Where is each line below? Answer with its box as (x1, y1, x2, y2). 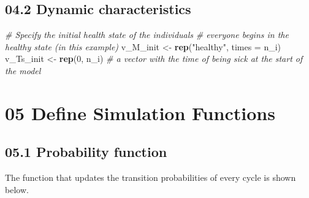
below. (5, 183, 29, 196)
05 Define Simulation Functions (5, 100, 275, 125)
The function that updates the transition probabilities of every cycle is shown (5, 171, 296, 184)
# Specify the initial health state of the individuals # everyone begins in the (5, 28, 289, 41)
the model (5, 64, 41, 77)
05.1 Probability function (5, 142, 167, 161)
